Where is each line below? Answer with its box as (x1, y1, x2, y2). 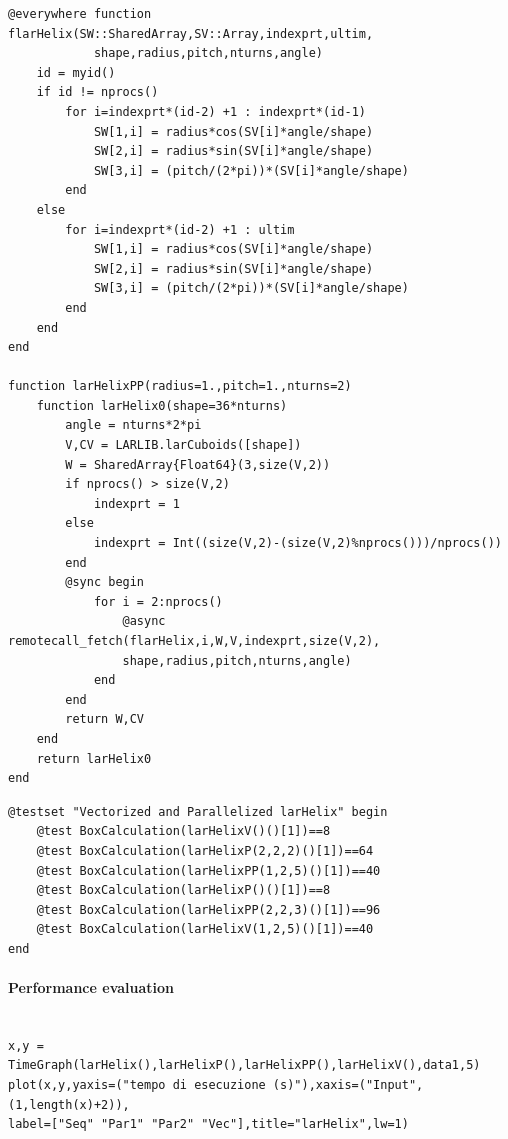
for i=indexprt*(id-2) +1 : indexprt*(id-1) (65, 104, 366, 119)
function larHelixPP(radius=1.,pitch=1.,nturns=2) (8, 379, 352, 394)
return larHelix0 (36, 751, 152, 766)
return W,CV (65, 712, 145, 727)
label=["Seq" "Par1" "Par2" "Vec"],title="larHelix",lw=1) (8, 1117, 409, 1132)
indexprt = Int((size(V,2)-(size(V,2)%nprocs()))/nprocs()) (93, 536, 502, 551)
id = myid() (36, 65, 116, 80)
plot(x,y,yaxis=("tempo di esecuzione (8, 1078, 266, 1093)
